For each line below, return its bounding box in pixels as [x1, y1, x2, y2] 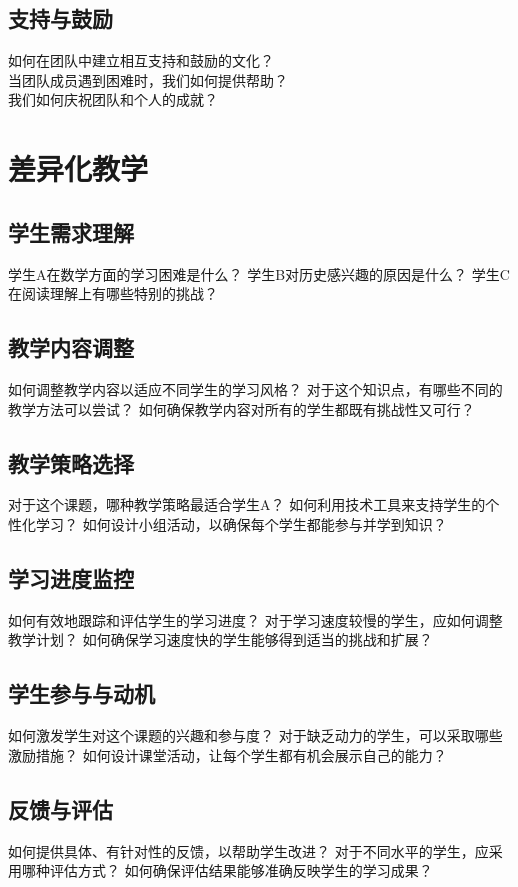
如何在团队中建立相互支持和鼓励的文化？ [8, 50, 274, 71]
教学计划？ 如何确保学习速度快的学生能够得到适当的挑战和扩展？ [8, 629, 433, 650]
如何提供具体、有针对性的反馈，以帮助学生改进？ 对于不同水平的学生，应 [8, 840, 489, 861]
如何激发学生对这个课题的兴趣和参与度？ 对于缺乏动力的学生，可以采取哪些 [8, 725, 503, 746]
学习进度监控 [8, 562, 134, 593]
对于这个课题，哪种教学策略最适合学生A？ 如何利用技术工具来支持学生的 [8, 494, 486, 515]
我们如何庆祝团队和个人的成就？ [8, 89, 218, 110]
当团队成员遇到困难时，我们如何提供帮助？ [8, 69, 288, 90]
